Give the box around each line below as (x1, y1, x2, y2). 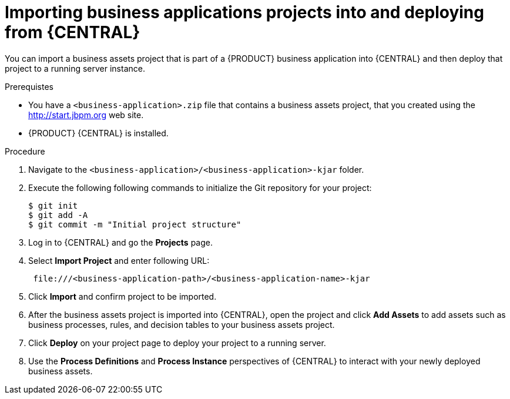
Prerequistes (5, 81, 53, 92)
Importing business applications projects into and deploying (5, 2, 484, 22)
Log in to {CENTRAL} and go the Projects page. (28, 237, 213, 247)
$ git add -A (28, 210, 88, 220)
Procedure (5, 146, 45, 156)
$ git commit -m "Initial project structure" (28, 219, 241, 229)
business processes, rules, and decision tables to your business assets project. (28, 319, 335, 330)
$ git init (28, 200, 78, 210)
